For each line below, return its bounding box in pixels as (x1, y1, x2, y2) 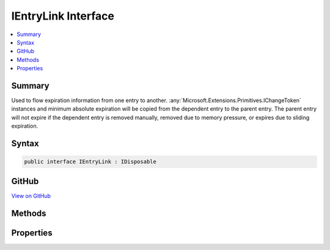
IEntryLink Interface (11, 9, 114, 23)
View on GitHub (11, 192, 51, 199)
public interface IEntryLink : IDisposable (24, 158, 157, 165)
